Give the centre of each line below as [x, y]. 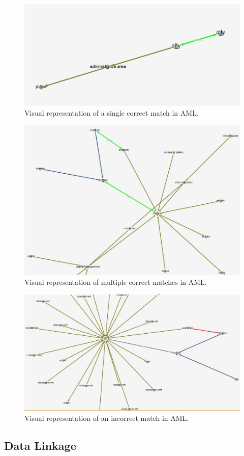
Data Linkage [40, 446]
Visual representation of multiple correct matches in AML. [116, 282]
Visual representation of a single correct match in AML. [112, 113]
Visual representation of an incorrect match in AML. [107, 418]
